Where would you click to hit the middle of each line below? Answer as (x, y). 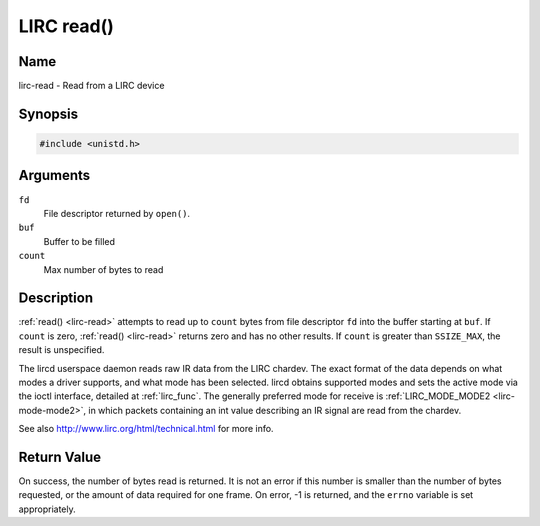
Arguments (54, 175)
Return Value (60, 456)
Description (56, 298)
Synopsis (48, 113)
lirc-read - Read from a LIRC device (91, 86)
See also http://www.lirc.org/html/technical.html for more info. (146, 429)
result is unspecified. (61, 350)
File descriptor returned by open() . (116, 213)
